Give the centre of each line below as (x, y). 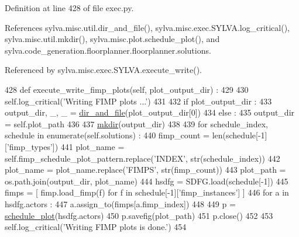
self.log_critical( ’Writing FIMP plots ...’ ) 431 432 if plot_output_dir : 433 (138, 101)
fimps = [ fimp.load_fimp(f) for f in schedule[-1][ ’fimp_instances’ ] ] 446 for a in (147, 192)
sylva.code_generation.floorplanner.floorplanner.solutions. (108, 50)
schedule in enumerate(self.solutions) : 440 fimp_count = (107, 135)
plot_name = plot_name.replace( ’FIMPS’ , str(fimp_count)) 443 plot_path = (145, 170)
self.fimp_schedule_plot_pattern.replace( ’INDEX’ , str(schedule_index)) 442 (142, 158)
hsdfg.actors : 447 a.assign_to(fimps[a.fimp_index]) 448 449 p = (120, 203)
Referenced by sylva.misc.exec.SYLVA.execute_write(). (103, 70)
